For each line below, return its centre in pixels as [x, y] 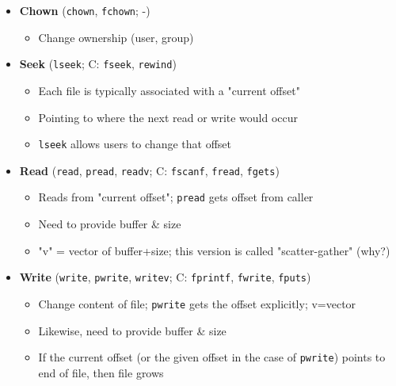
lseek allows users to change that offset [135, 144]
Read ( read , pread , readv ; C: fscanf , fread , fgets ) [149, 170]
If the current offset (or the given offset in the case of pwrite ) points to [212, 357]
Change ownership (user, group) [116, 37]
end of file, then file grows [101, 372]
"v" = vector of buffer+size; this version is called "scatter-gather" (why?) [214, 250]
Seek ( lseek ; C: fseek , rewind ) [98, 64]
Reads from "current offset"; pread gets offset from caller [176, 197]
